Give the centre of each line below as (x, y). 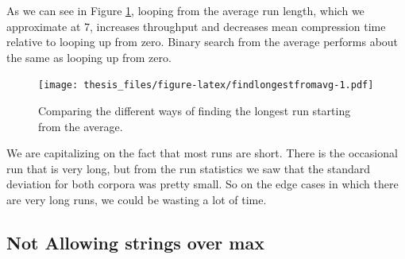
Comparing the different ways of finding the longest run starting (195, 111)
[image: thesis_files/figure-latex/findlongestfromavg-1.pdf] (206, 85)
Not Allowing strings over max (135, 242)
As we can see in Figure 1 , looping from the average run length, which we (185, 10)
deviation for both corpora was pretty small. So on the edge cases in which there (202, 184)
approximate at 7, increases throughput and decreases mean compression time (196, 26)
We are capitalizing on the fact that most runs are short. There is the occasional (202, 153)
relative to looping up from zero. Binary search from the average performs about (202, 42)
